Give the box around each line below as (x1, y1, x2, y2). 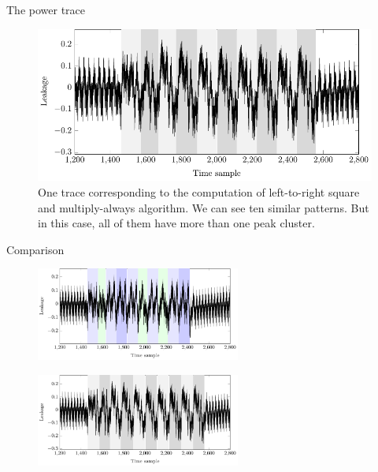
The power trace (6, 2, 86, 17)
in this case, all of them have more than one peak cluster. (38, 215, 315, 231)
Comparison (6, 241, 65, 257)
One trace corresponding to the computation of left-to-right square (38, 184, 360, 200)
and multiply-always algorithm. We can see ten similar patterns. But (38, 199, 369, 215)
